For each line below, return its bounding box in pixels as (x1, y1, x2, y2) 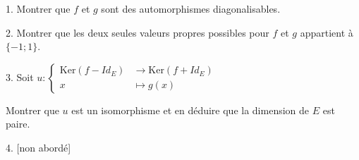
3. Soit (6, 69, 34, 84)
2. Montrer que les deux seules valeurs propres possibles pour (6, 25, 269, 39)
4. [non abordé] (6, 140, 71, 154)
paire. (6, 116, 30, 131)
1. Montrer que (6, 1, 71, 16)
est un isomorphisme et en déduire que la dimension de (71, 102, 310, 117)
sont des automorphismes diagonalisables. (101, 1, 281, 16)
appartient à (300, 25, 353, 39)
